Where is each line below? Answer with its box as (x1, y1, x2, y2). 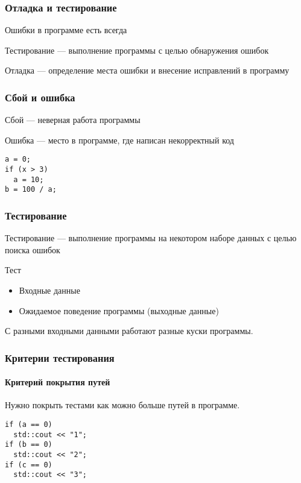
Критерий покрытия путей (5, 376, 110, 388)
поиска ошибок (5, 243, 60, 256)
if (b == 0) (5, 440, 52, 449)
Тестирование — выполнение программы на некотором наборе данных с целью (5, 232, 297, 244)
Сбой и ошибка (5, 89, 75, 104)
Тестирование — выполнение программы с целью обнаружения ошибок (5, 43, 269, 56)
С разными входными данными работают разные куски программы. (5, 324, 253, 337)
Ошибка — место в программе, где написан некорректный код (5, 133, 234, 146)
